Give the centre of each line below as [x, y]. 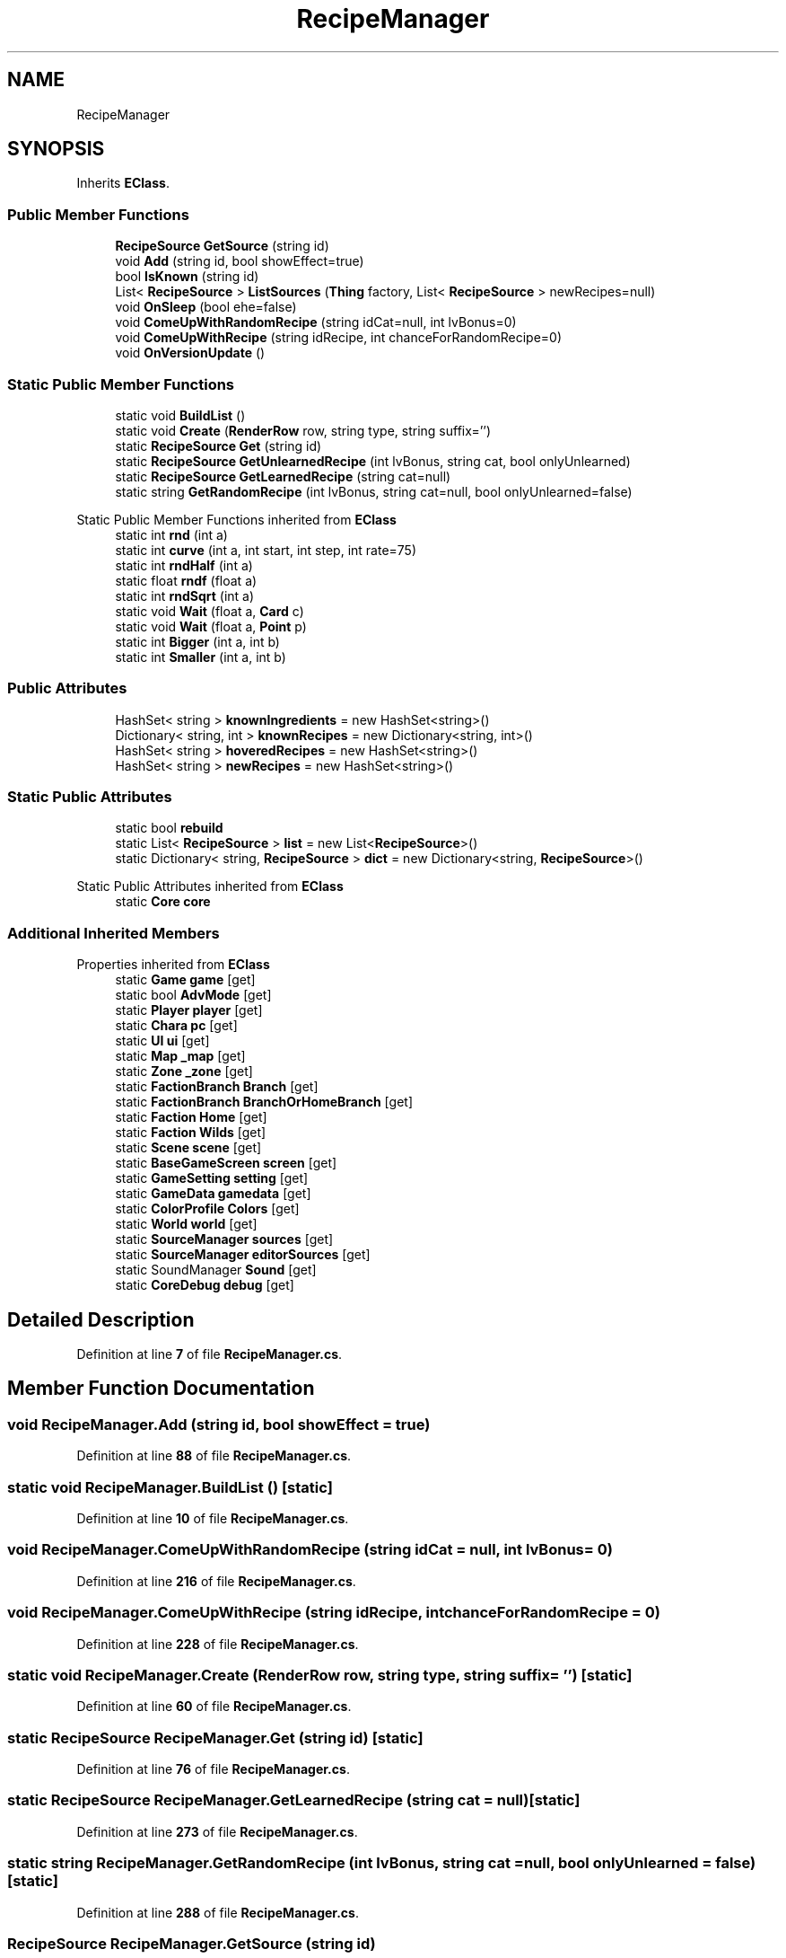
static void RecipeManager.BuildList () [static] [170, 1487]
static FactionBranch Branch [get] [217, 1087]
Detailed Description [101, 1319]
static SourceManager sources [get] [224, 1239]
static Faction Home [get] [191, 1117]
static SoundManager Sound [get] [216, 1270]
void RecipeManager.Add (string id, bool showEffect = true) [219, 1424]
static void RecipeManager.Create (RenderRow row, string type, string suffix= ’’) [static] [320, 1675]
